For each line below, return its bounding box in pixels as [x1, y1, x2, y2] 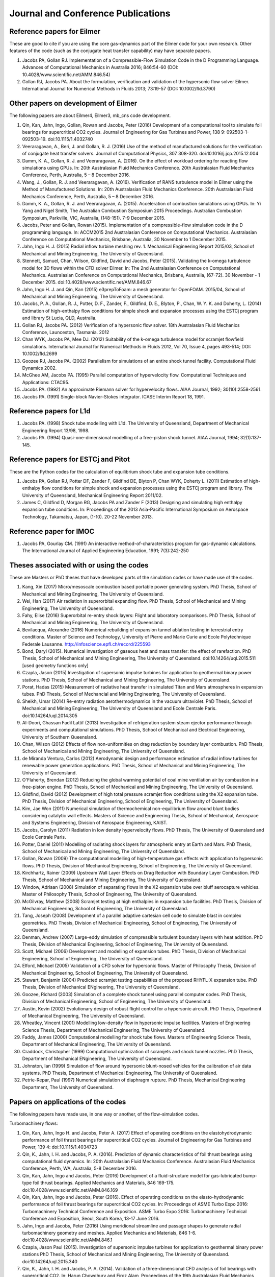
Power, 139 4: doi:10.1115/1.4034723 [22, 1144, 97, 1150]
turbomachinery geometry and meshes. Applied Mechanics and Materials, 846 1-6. [22, 1229, 197, 1236]
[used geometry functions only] [22, 662, 89, 669]
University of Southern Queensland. [22, 734, 98, 740]
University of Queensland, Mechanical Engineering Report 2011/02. [22, 492, 163, 498]
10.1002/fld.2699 [22, 350, 58, 357]
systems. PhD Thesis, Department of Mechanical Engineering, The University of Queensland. [22, 1070, 217, 1076]
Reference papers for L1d [9, 407, 91, 416]
